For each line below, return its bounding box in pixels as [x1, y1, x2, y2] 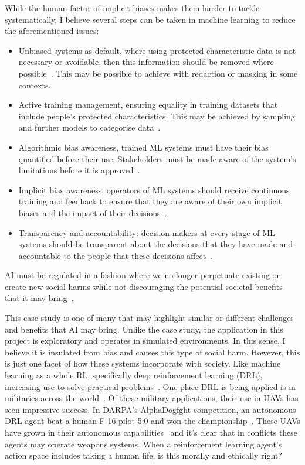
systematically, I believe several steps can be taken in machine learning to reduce [5, 13, 296, 25]
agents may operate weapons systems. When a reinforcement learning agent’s [5, 437, 282, 450]
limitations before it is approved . [18, 164, 140, 176]
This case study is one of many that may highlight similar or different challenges [5, 312, 294, 324]
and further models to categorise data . [18, 121, 161, 134]
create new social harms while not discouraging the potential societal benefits [5, 280, 283, 292]
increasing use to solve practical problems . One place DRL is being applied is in [5, 380, 296, 392]
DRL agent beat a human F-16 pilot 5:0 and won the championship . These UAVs [5, 415, 300, 427]
